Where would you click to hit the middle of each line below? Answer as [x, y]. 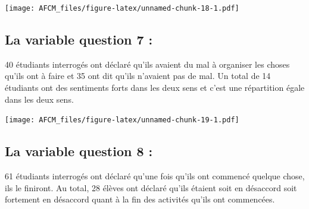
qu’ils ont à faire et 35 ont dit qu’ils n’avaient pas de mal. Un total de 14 [138, 76]
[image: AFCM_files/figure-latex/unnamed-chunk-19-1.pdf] [122, 120]
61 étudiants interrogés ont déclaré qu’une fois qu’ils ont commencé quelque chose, [155, 176]
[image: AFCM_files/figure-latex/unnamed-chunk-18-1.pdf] [122, 8]
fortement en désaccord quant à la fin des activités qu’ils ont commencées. [140, 199]
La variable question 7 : [79, 39]
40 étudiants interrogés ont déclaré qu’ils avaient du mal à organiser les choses [147, 64]
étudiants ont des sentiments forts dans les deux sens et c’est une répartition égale [155, 88]
